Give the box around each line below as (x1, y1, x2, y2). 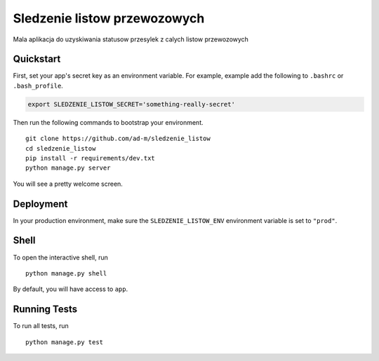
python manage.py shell (25, 269, 107, 277)
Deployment (13, 198, 68, 210)
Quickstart (13, 53, 61, 65)
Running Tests (13, 304, 77, 315)
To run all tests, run (13, 322, 69, 330)
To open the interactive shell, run (13, 253, 109, 261)
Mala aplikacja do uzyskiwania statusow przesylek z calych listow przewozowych (13, 35, 249, 43)
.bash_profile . (13, 81, 63, 90)
